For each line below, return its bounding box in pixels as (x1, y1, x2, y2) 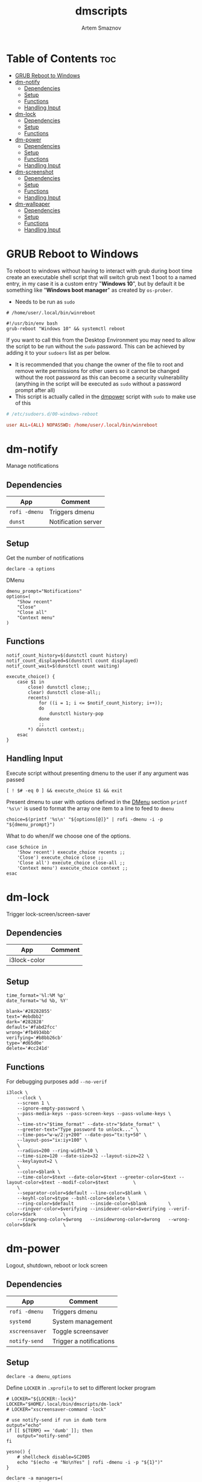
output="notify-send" (17, 1432, 71, 1439)
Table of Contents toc (6, 51, 116, 65)
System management (52, 1317, 113, 1325)
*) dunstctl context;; (28, 726, 85, 733)
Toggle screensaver (52, 1327, 109, 1335)
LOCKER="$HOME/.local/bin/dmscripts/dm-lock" (6, 1401, 122, 1407)
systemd (9, 1318, 31, 1325)
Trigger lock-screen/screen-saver (6, 910, 90, 917)
